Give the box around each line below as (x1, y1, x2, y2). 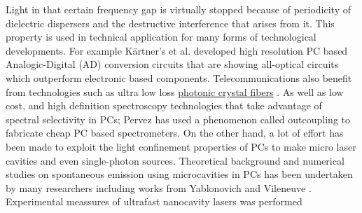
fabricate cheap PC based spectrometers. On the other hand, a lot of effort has (6, 125, 344, 140)
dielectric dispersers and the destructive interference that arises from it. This (6, 15, 335, 30)
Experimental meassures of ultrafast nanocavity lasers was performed (6, 194, 302, 209)
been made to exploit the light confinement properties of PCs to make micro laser (6, 139, 356, 153)
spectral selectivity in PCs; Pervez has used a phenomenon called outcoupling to (6, 111, 351, 126)
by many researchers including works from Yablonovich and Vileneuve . (6, 180, 312, 195)
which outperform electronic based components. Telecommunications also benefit (6, 70, 352, 85)
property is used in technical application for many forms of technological (6, 29, 316, 44)
